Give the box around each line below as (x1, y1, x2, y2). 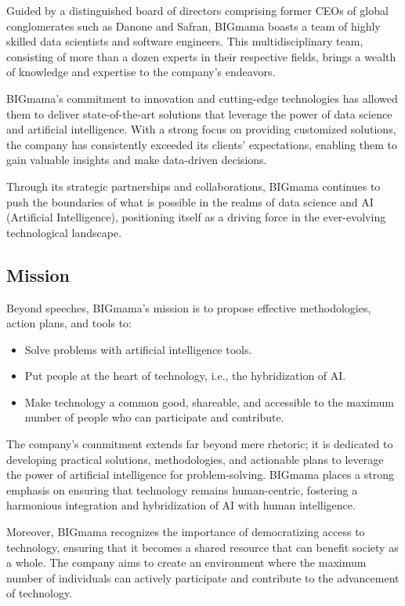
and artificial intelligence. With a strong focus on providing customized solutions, (6, 121, 396, 137)
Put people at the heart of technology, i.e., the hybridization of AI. (24, 367, 346, 384)
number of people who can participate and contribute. (24, 409, 284, 425)
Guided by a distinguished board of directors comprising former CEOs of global (6, 2, 389, 18)
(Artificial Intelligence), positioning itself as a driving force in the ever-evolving (6, 209, 386, 225)
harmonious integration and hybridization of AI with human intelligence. (6, 497, 356, 513)
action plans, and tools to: (6, 315, 132, 331)
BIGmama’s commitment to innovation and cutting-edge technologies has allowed (6, 89, 398, 106)
